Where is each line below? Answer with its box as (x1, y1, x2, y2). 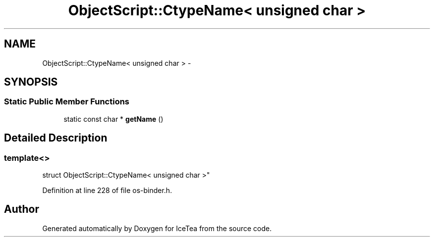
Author (4, 203, 39, 216)
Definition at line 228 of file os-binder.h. (42, 186, 172, 195)
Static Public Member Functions (4, 96, 130, 107)
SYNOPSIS (4, 76, 58, 89)
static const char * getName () (63, 114, 163, 123)
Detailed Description (4, 132, 108, 145)
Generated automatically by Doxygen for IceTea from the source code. (42, 224, 272, 233)
